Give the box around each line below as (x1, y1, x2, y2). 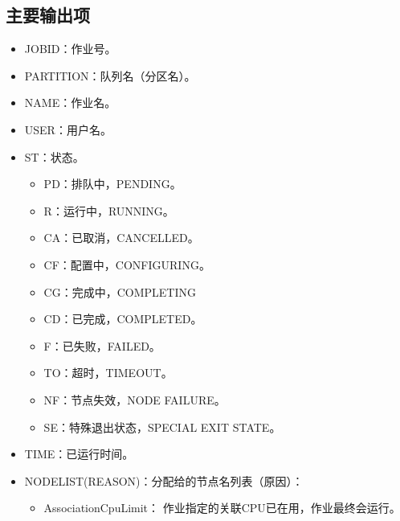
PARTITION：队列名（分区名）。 (24, 67, 196, 84)
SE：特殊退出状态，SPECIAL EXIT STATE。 (43, 418, 281, 435)
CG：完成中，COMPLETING (43, 283, 196, 300)
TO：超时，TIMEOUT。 (43, 364, 173, 381)
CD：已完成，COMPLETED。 (43, 310, 202, 327)
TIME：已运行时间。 (24, 445, 134, 462)
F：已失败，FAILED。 (43, 337, 161, 354)
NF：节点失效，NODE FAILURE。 (43, 391, 226, 408)
